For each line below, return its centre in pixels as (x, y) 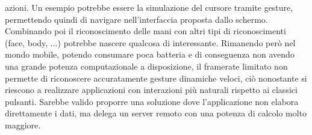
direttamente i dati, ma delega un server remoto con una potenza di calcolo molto (156, 113)
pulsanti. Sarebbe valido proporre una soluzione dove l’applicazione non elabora (152, 101)
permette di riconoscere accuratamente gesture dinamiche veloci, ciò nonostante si (156, 78)
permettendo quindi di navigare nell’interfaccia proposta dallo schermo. (136, 19)
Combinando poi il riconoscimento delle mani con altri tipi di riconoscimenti (145, 31)
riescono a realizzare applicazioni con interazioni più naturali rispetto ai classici (151, 90)
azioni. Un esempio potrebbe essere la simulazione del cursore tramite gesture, (149, 7)
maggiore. (23, 124)
